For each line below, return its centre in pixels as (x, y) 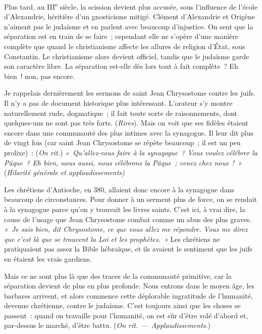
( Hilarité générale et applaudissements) (64, 172)
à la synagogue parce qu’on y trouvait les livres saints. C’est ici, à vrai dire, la (125, 209)
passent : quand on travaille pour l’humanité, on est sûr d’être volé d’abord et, (126, 315)
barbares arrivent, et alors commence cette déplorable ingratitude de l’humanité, (128, 295)
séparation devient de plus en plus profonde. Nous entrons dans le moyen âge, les (129, 286)
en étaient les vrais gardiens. (48, 258)
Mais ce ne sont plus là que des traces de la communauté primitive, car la (118, 276)
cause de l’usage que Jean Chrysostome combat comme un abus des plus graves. (128, 219)
